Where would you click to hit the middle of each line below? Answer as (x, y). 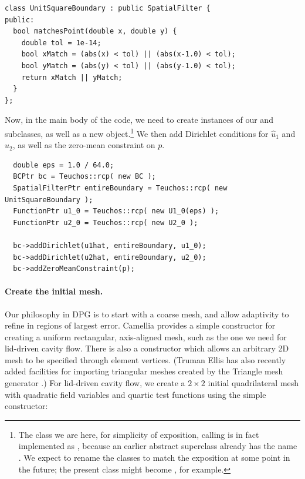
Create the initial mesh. (54, 291)
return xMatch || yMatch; (72, 77)
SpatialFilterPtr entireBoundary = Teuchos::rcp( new (120, 188)
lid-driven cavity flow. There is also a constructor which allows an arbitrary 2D (147, 348)
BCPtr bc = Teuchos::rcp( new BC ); (84, 177)
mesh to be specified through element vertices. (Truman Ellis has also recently (145, 359)
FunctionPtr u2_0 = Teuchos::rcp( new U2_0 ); (106, 222)
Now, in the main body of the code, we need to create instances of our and (139, 120)
